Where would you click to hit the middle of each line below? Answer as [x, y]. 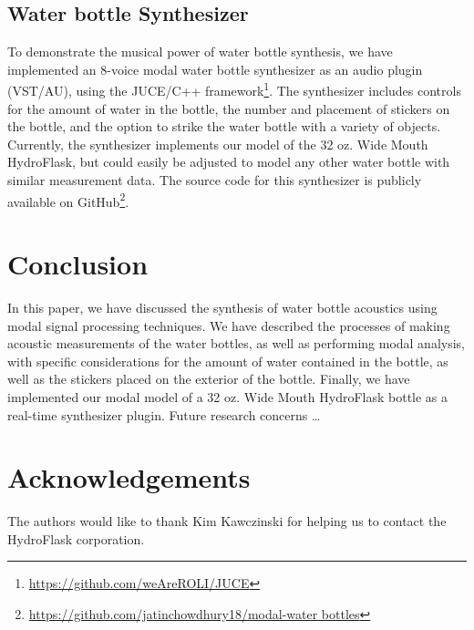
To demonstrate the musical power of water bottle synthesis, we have [200, 52]
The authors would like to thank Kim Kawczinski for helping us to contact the [227, 521]
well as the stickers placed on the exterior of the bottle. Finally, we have [209, 379]
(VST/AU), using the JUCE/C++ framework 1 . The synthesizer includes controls [234, 89]
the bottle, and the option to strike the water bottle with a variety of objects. [224, 126]
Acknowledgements [129, 477]
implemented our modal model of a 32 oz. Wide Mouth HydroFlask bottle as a [228, 396]
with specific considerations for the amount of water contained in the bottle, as [228, 361]
